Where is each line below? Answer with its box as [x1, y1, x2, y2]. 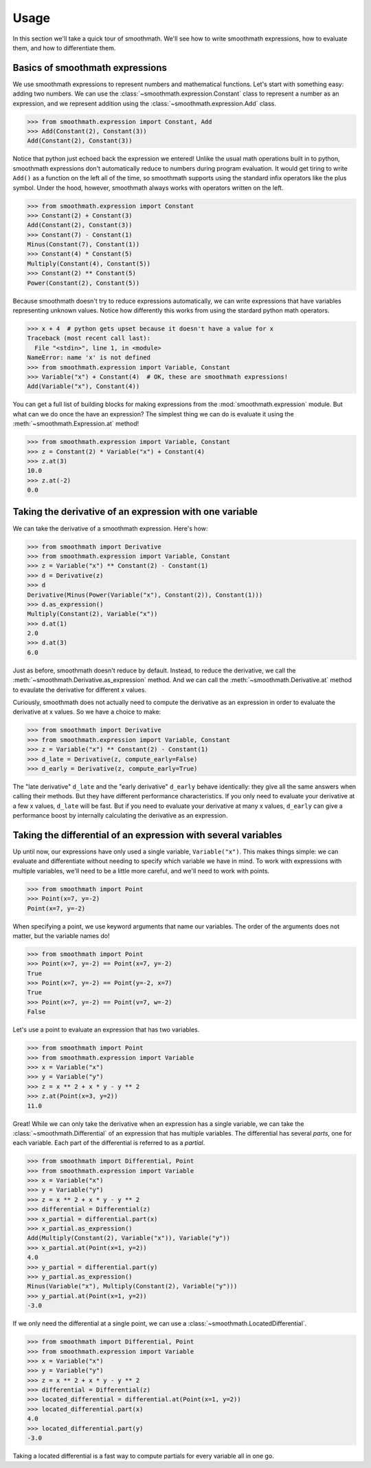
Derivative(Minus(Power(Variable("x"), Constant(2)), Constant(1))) [27, 591, 263, 599]
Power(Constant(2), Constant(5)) [27, 279, 140, 287]
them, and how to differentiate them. [12, 43, 116, 52]
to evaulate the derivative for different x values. [12, 685, 147, 694]
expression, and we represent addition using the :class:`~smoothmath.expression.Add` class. [12, 99, 276, 107]
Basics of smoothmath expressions [12, 62, 168, 74]
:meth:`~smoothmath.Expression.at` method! [12, 420, 139, 428]
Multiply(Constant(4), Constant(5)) [27, 259, 151, 268]
